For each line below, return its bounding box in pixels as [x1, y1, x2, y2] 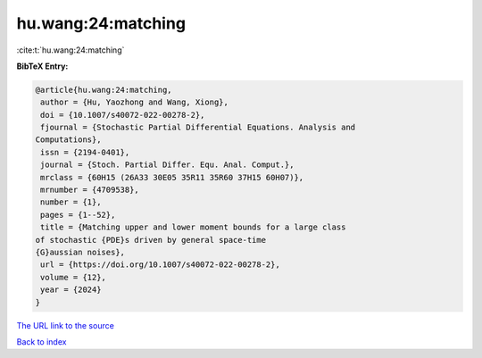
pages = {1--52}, [40, 210, 116, 220]
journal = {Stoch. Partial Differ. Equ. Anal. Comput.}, [40, 160, 295, 170]
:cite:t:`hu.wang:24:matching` [16, 45, 125, 55]
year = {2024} [40, 285, 102, 295]
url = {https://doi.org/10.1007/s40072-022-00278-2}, [40, 260, 280, 270]
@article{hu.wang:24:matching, [35, 85, 173, 95]
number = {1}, [40, 197, 102, 207]
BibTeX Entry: [16, 61, 69, 71]
